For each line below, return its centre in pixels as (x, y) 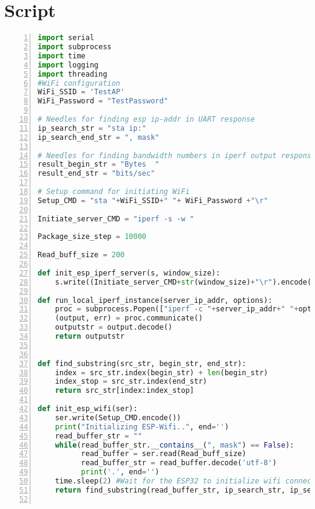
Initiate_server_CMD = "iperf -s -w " (116, 219)
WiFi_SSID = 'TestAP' (81, 92)
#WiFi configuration (79, 83)
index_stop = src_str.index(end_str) (131, 382)
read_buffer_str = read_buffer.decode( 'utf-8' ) (179, 463)
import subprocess (75, 47)
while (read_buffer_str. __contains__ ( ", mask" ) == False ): (174, 445)
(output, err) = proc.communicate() (129, 318)
